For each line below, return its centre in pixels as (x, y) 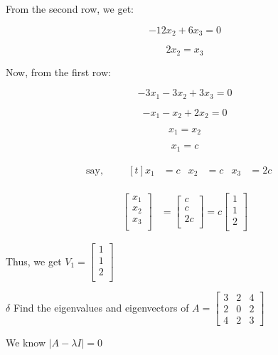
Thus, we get (34, 261)
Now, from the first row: (58, 71)
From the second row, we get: (70, 9)
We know (26, 343)
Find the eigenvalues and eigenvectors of (101, 307)
